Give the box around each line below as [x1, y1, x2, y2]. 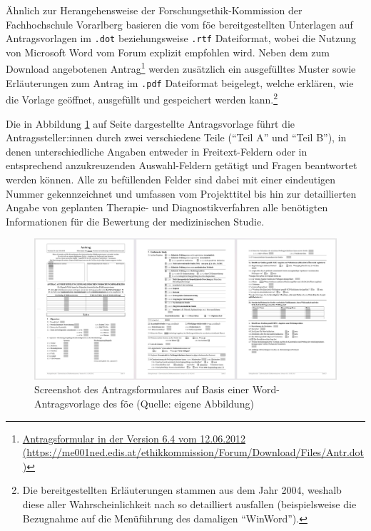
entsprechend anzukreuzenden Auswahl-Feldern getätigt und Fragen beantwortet [6, 158, 357, 173]
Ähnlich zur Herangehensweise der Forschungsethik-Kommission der [6, 3, 303, 17]
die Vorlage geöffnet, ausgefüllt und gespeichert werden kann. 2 [6, 90, 278, 106]
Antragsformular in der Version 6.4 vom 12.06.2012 [22, 430, 246, 445]
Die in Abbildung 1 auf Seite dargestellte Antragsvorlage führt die [6, 116, 295, 131]
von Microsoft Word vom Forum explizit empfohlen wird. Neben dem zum [6, 44, 330, 59]
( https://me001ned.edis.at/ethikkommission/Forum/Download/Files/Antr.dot [22, 445, 365, 460]
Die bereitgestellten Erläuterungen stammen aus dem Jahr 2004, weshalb [22, 482, 342, 497]
